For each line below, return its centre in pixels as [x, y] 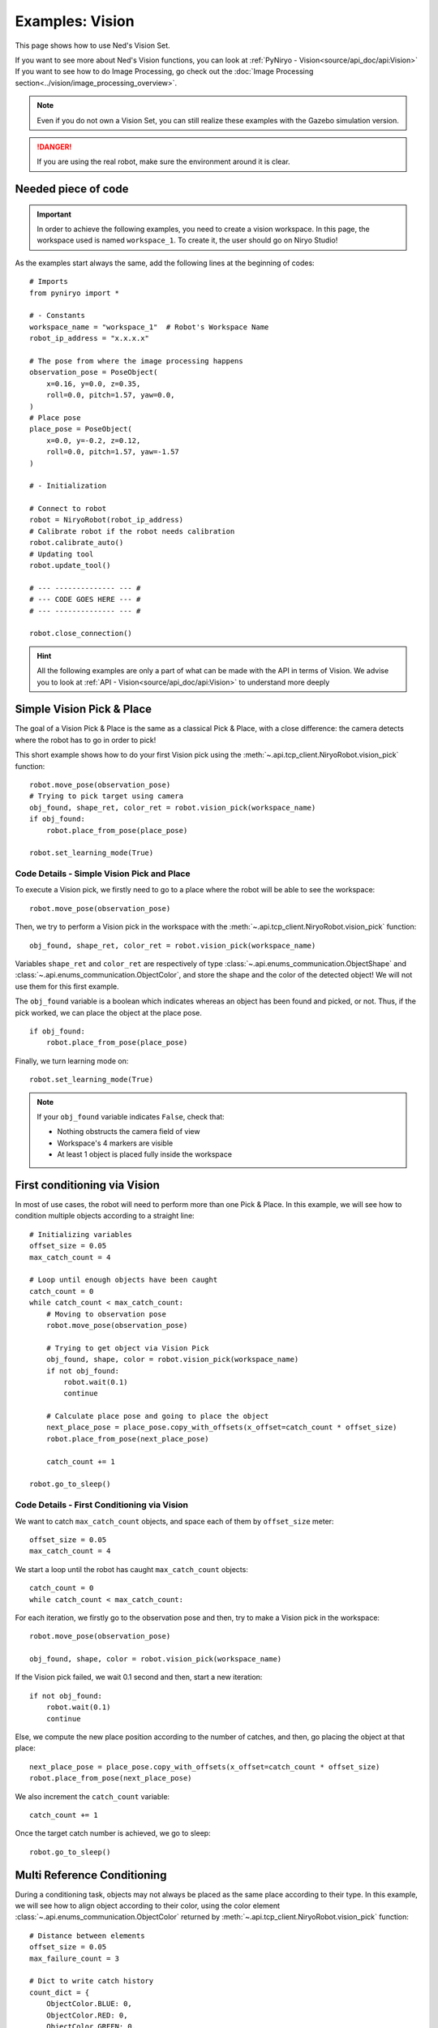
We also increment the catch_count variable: [92, 1796]
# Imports [49, 281]
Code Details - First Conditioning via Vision [101, 1505]
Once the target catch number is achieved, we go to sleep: [113, 1833]
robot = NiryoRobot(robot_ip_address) [107, 520]
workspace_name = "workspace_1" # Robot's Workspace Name [149, 327]
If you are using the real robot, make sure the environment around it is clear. [164, 161]
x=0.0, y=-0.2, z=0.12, [93, 440]
